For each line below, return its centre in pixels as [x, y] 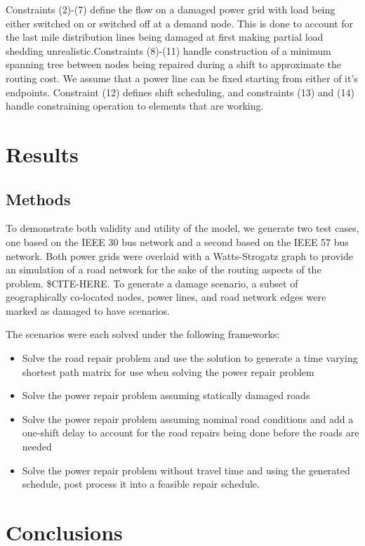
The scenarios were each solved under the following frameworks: [143, 334]
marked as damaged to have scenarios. [88, 310]
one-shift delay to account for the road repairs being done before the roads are [191, 433]
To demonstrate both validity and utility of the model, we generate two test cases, [182, 228]
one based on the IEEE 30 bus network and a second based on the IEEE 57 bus [177, 241]
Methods [38, 199]
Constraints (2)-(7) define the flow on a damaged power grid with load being [171, 9]
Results [42, 154]
